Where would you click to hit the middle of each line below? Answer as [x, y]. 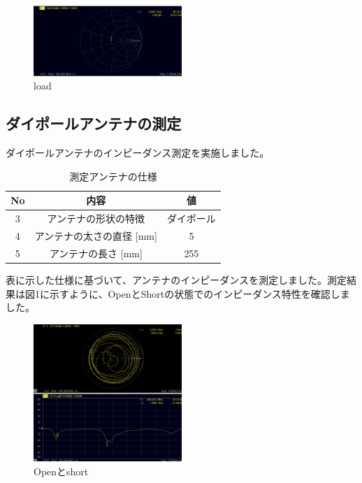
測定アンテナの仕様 [113, 176]
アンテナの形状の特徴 [96, 218]
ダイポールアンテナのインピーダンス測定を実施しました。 [138, 153]
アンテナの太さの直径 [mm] [96, 236]
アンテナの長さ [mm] [96, 253]
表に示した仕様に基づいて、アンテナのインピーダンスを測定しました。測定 [176, 280]
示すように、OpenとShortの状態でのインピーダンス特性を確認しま [200, 293]
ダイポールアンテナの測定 [94, 123]
